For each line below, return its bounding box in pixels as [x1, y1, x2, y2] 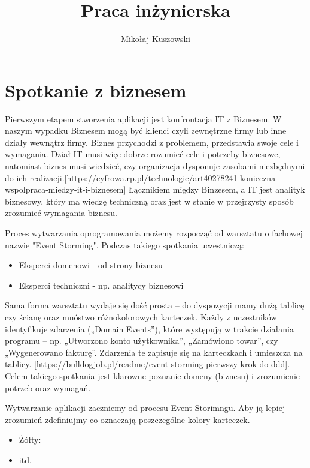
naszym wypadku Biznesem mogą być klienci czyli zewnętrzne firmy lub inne [5, 124, 287, 137]
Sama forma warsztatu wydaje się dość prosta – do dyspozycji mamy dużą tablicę [5, 299, 305, 311]
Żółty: [19, 433, 41, 446]
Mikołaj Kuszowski [121, 32, 190, 45]
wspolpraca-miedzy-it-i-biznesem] [5, 183, 126, 196]
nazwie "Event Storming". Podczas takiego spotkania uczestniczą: [5, 238, 245, 251]
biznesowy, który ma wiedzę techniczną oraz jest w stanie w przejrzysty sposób [5, 194, 294, 207]
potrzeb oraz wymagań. [5, 381, 91, 394]
